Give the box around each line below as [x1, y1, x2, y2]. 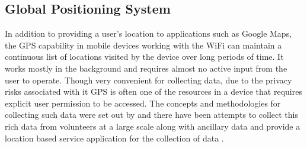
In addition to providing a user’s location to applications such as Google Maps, [5, 27, 292, 40]
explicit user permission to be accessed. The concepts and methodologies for [5, 96, 281, 109]
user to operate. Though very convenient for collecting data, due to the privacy [5, 73, 292, 86]
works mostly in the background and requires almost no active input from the [5, 62, 287, 74]
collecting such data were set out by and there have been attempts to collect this [5, 108, 298, 121]
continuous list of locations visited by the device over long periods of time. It [5, 50, 284, 63]
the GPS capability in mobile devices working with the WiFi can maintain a [5, 38, 282, 51]
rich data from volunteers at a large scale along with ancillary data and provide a [5, 120, 300, 132]
